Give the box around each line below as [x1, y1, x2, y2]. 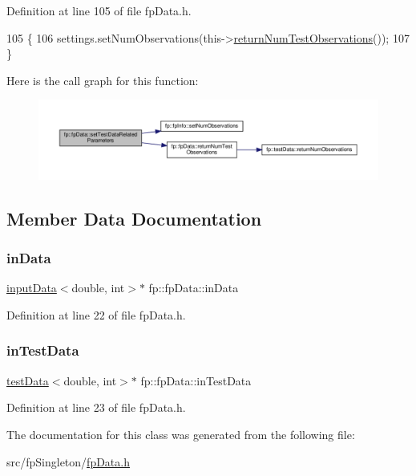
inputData [6, 279, 57, 296]
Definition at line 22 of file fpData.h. [6, 306, 186, 323]
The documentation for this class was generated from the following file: [6, 425, 355, 442]
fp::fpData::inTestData [140, 372, 252, 389]
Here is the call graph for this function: [6, 71, 199, 88]
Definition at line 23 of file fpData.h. [6, 399, 186, 416]
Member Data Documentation [6, 205, 262, 230]
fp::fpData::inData [148, 279, 239, 296]
